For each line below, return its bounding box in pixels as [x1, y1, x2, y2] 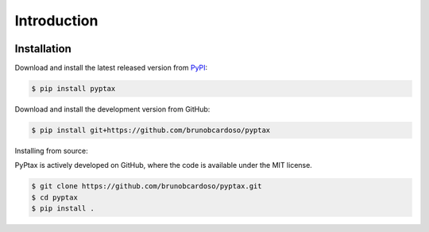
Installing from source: [14, 146, 89, 155]
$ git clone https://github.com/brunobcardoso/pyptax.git [31, 182, 262, 191]
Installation [14, 42, 71, 55]
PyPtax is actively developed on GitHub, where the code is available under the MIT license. [14, 161, 313, 170]
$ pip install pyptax [31, 84, 116, 93]
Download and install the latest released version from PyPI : [14, 63, 208, 73]
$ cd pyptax [31, 192, 79, 202]
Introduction [14, 12, 99, 29]
